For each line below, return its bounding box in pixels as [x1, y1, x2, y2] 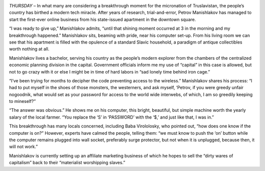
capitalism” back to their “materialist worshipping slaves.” [9, 160, 125, 166]
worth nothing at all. [9, 46, 50, 52]
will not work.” [9, 144, 38, 149]
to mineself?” [9, 98, 36, 104]
